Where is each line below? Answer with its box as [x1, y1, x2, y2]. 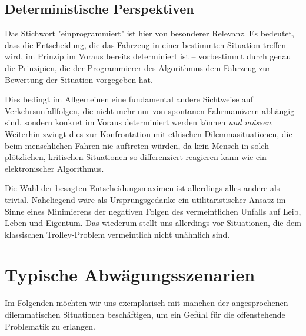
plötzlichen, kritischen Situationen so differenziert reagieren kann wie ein [5, 151, 267, 163]
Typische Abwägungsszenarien [5, 262, 255, 287]
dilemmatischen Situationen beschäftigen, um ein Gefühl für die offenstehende [5, 308, 285, 321]
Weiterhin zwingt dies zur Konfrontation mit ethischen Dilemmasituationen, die [5, 127, 292, 139]
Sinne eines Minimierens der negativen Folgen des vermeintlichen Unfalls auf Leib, [5, 205, 301, 217]
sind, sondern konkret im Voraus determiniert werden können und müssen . [5, 116, 274, 128]
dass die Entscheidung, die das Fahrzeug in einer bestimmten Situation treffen [5, 38, 287, 51]
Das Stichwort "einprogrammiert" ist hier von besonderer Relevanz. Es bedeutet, [5, 27, 294, 39]
